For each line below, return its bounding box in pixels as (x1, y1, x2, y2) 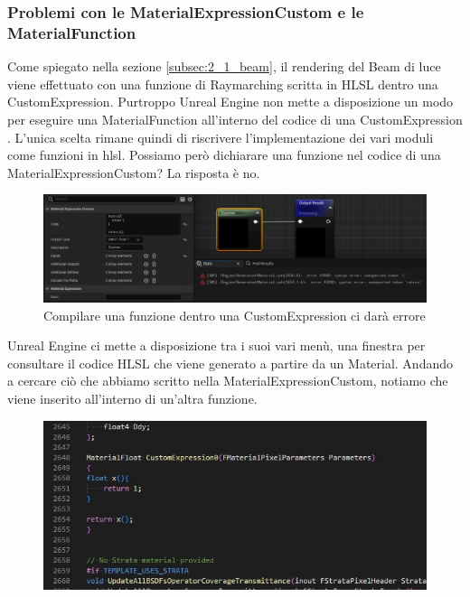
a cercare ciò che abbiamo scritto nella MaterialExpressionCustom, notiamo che (7, 371, 448, 390)
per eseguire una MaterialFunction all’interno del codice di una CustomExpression (7, 109, 463, 128)
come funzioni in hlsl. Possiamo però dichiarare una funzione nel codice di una (7, 145, 441, 164)
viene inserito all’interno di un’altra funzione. (7, 388, 258, 407)
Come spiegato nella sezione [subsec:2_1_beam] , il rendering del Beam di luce (7, 57, 441, 76)
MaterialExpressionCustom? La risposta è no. (7, 163, 260, 182)
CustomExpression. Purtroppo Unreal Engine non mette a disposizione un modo (7, 92, 454, 111)
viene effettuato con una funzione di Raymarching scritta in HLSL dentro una (7, 74, 438, 93)
